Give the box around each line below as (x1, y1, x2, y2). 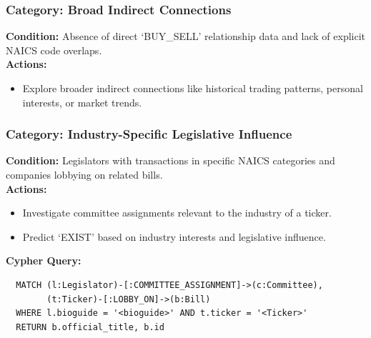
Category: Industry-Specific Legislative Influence (6, 125, 292, 143)
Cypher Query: (6, 253, 81, 268)
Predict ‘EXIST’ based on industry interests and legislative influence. (22, 229, 326, 244)
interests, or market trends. (22, 94, 142, 109)
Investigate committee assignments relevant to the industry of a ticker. (22, 205, 332, 220)
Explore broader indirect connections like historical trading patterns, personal (22, 81, 363, 95)
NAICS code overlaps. (6, 42, 102, 57)
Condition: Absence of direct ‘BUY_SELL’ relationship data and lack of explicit (6, 29, 366, 44)
